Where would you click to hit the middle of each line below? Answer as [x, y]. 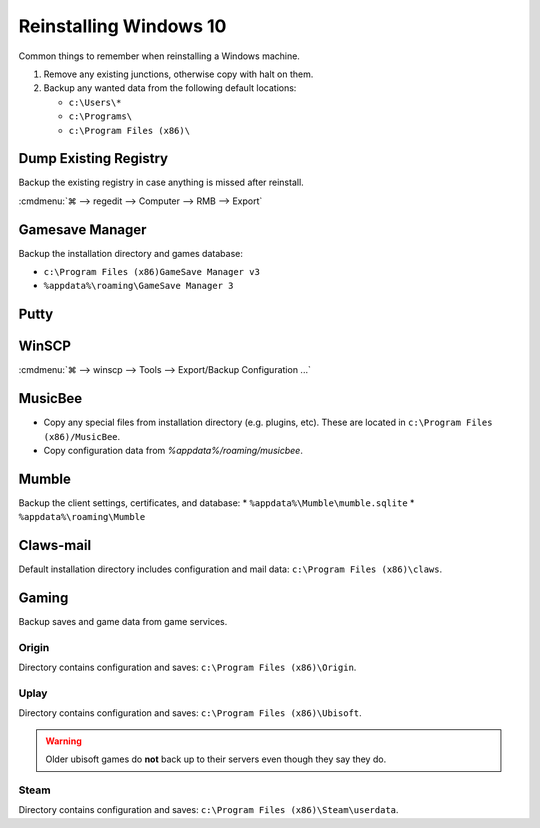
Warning [63, 741]
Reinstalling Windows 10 [122, 26]
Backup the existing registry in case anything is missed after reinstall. [161, 182]
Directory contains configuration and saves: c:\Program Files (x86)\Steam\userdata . [208, 810]
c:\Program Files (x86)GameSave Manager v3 [151, 272]
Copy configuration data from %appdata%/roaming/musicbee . [173, 451]
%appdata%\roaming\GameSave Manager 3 [138, 286]
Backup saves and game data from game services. [123, 622]
